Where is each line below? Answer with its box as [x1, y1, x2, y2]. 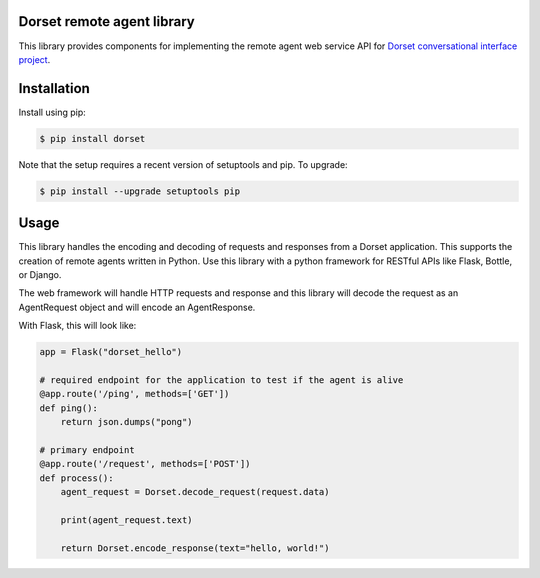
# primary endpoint [39, 444, 135, 455]
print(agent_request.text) [60, 514, 194, 525]
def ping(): [39, 402, 99, 414]
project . [18, 53, 51, 65]
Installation [18, 80, 90, 97]
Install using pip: [18, 106, 87, 118]
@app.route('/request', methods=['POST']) [39, 458, 251, 470]
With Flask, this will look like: [18, 320, 137, 332]
